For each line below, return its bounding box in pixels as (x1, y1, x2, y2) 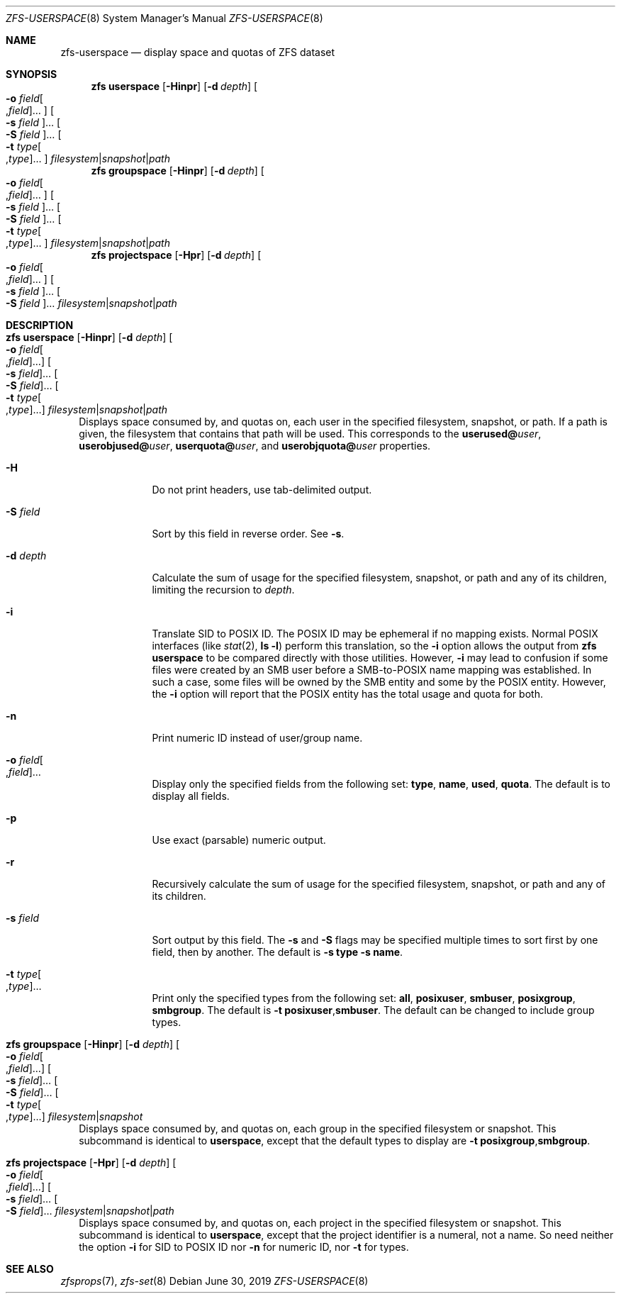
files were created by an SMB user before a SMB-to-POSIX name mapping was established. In (152, 664, 592, 676)
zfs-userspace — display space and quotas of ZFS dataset (60, 46, 335, 58)
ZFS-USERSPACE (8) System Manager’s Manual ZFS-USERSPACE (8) (6, 12, 323, 24)
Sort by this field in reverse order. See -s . (152, 528, 345, 540)
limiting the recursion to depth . (152, 584, 295, 596)
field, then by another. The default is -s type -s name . (152, 946, 403, 958)
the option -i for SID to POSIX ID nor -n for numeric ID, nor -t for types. (79, 1241, 409, 1253)
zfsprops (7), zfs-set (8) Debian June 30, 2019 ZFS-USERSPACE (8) (60, 1275, 369, 1287)
